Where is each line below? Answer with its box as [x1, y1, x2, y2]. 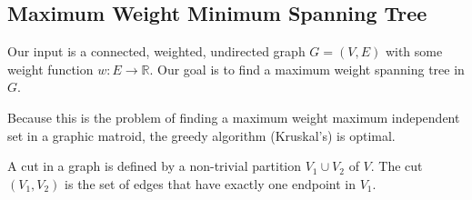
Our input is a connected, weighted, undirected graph [7, 42, 306, 61]
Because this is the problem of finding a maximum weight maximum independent [7, 107, 460, 126]
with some [385, 42, 443, 61]
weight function [7, 59, 94, 78]
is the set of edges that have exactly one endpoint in [65, 174, 356, 193]
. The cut [370, 156, 423, 175]
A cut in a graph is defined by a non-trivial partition [7, 156, 302, 175]
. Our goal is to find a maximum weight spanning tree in [149, 59, 465, 78]
